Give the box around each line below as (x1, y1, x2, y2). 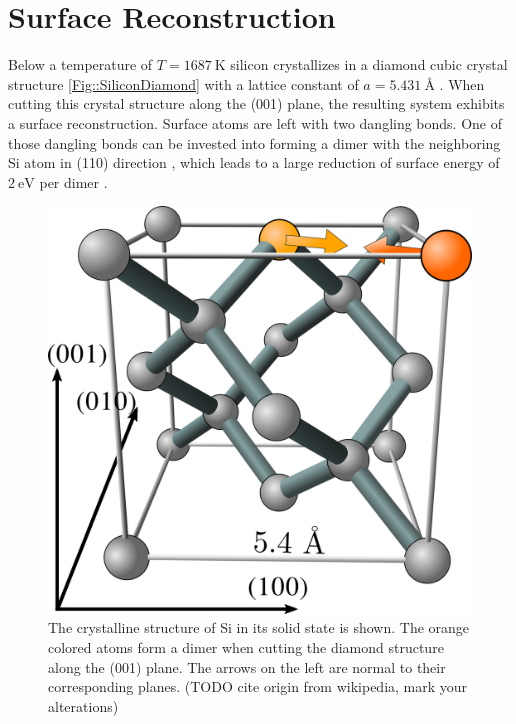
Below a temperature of (8, 54, 153, 75)
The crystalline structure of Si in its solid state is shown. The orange (48, 617, 470, 638)
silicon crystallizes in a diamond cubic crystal (230, 54, 508, 75)
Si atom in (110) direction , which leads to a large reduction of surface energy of (8, 152, 500, 173)
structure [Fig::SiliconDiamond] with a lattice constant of (8, 73, 359, 94)
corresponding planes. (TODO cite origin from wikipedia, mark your (48, 676, 468, 697)
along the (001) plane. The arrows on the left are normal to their (48, 656, 446, 677)
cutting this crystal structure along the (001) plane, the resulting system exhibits (8, 93, 505, 114)
